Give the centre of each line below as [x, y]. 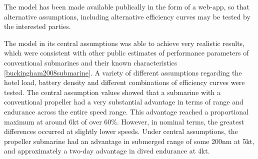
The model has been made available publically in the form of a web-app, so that [127, 6]
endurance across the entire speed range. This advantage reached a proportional [126, 111]
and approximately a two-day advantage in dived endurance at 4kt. [107, 151]
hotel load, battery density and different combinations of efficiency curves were [124, 82]
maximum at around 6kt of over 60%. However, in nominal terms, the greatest [124, 121]
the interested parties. [37, 26]
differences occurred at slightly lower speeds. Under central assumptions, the [121, 131]
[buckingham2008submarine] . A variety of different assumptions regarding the [123, 72]
